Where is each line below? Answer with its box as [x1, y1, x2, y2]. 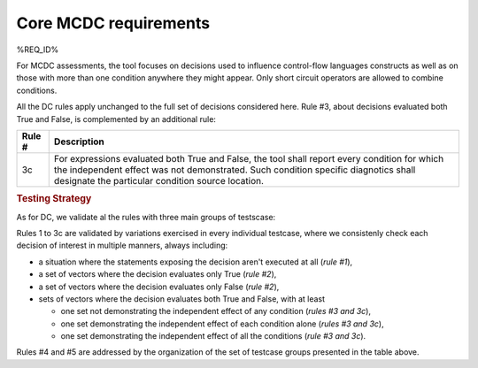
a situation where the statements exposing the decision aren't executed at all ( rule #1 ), [38, 257, 353, 267]
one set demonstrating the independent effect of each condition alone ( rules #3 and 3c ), [60, 318, 384, 329]
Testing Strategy [16, 193, 92, 205]
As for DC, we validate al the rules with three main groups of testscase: [16, 211, 276, 222]
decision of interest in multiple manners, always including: [16, 240, 228, 251]
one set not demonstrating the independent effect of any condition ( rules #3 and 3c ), [60, 306, 372, 317]
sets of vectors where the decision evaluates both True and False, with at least [38, 293, 326, 304]
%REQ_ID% [16, 44, 59, 55]
